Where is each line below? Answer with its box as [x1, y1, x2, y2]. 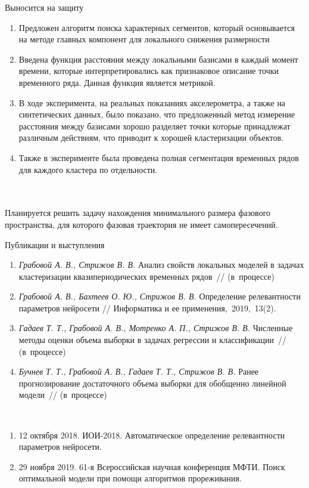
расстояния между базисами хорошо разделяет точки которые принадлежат [18, 119, 291, 132]
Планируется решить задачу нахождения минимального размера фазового [5, 206, 271, 219]
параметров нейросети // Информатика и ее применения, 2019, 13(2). [18, 301, 276, 314]
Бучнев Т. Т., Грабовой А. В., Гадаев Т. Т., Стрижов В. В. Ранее [18, 365, 259, 378]
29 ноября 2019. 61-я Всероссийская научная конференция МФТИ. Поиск [18, 460, 285, 472]
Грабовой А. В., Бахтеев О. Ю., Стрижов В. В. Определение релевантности [18, 290, 301, 302]
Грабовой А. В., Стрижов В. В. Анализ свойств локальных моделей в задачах [18, 258, 304, 271]
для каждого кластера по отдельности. [18, 163, 158, 175]
